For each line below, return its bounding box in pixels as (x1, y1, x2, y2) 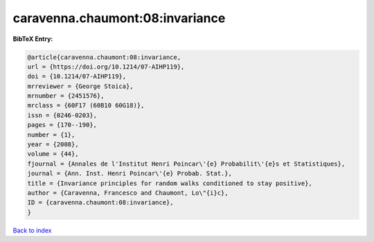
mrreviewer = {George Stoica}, (27, 82, 134, 90)
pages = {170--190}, (27, 121, 97, 129)
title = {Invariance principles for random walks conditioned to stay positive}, (27, 179, 313, 187)
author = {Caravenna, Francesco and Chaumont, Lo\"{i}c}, (27, 189, 229, 197)
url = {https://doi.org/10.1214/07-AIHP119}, (27, 62, 185, 71)
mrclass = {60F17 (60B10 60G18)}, (27, 101, 145, 110)
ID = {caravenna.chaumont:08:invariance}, (27, 198, 174, 207)
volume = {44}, (27, 150, 79, 158)
